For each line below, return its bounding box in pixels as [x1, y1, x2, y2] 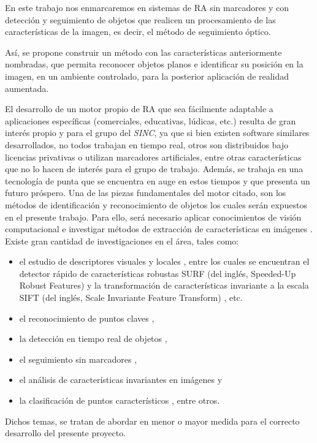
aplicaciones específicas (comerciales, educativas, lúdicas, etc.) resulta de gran [5, 114, 296, 127]
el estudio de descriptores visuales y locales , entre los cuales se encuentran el [19, 255, 310, 268]
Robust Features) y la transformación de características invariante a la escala [19, 279, 309, 292]
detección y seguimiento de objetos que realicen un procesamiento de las [5, 13, 276, 26]
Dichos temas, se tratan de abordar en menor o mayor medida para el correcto [5, 414, 300, 427]
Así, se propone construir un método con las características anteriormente [5, 45, 282, 58]
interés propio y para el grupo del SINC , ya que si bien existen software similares [5, 126, 310, 139]
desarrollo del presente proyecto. [5, 426, 126, 439]
